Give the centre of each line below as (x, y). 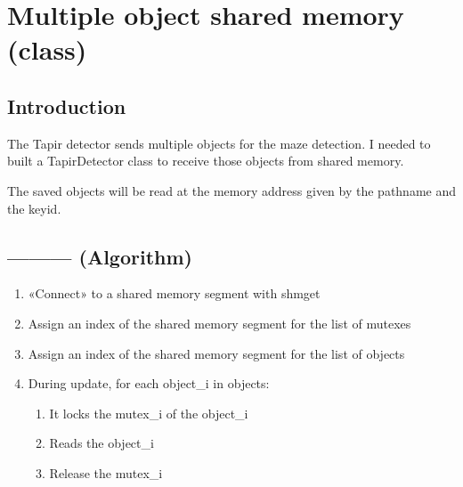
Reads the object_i (102, 443)
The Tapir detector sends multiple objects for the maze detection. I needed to (219, 143)
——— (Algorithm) (100, 256)
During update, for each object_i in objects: (149, 383)
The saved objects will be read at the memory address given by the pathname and (231, 190)
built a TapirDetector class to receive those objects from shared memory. (206, 161)
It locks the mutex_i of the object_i (149, 413)
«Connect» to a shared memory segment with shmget (174, 293)
